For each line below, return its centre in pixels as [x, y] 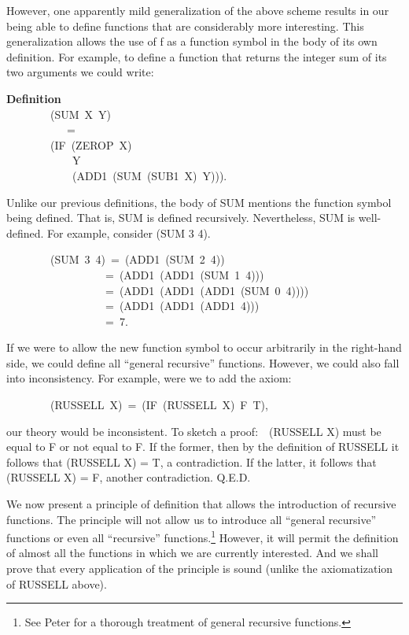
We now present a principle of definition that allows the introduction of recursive [201, 504]
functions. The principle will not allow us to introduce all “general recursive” [192, 519]
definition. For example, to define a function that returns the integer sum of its [197, 56]
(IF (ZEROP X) [91, 144]
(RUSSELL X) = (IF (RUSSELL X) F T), [159, 405]
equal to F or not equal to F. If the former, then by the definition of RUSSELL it [203, 447]
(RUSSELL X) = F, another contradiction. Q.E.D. [129, 477]
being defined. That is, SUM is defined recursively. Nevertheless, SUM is [181, 218]
